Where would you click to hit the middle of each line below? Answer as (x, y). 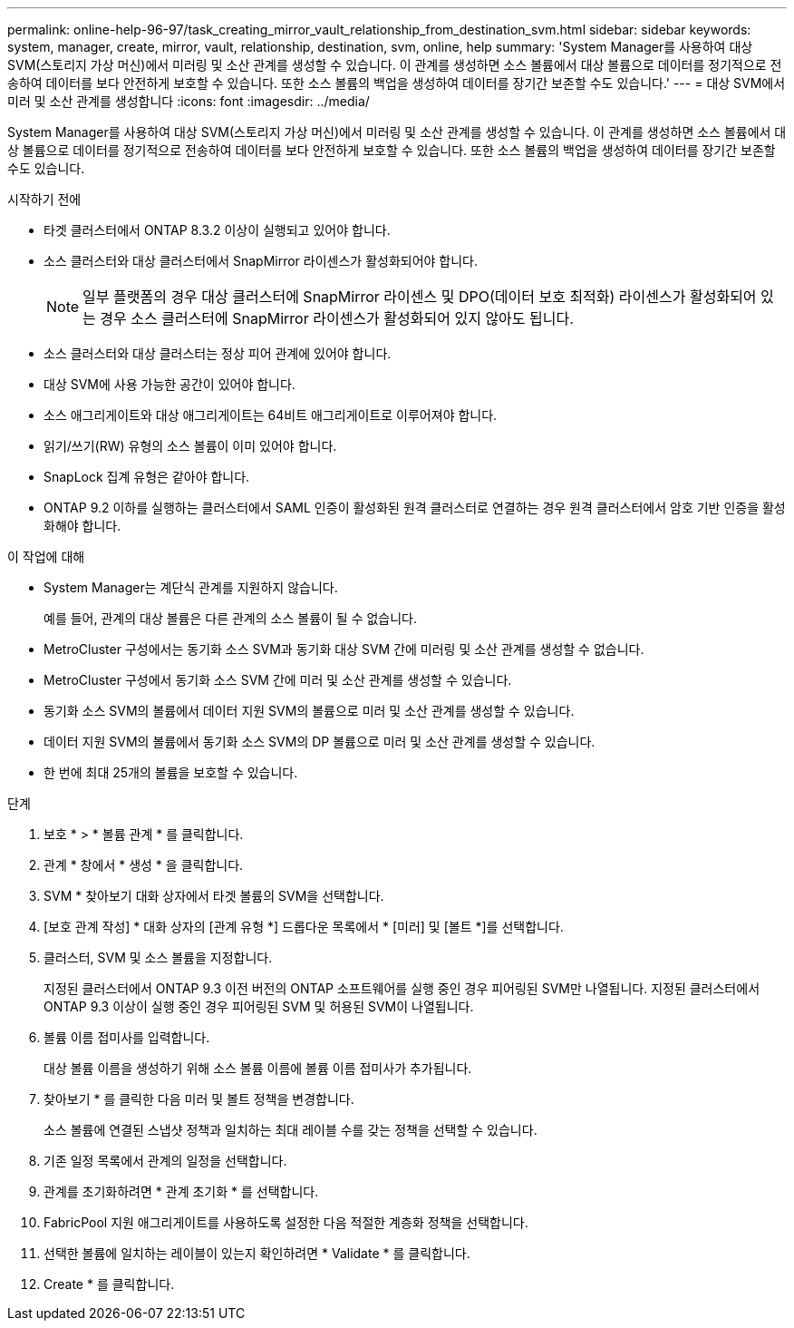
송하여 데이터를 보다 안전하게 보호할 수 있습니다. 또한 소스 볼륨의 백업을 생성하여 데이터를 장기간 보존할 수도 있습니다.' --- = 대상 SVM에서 (397, 83)
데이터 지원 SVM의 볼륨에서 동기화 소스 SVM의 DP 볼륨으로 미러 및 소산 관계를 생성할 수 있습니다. (320, 742)
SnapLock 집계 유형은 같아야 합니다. (147, 477)
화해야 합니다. (82, 526)
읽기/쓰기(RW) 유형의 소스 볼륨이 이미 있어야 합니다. (190, 446)
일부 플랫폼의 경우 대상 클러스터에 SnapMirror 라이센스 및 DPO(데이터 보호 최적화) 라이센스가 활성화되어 (420, 297)
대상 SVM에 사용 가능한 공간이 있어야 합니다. (169, 384)
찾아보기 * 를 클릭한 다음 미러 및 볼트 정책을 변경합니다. (199, 1099)
